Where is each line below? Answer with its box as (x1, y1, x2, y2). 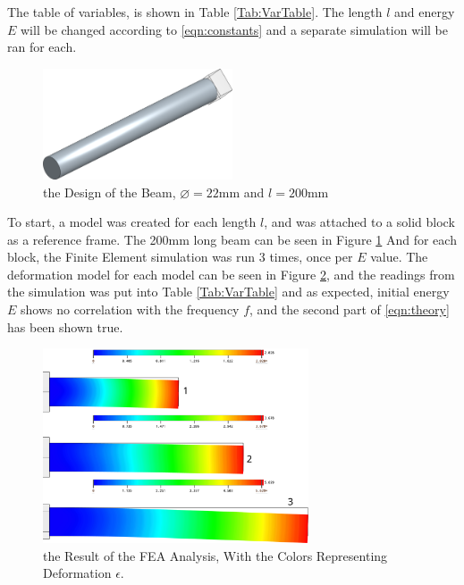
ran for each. (7, 38, 77, 56)
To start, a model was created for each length (7, 213, 257, 231)
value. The (370, 247, 428, 266)
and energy (394, 3, 455, 21)
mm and (218, 182, 265, 201)
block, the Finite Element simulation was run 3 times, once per (7, 247, 353, 266)
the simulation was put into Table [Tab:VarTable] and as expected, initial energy (7, 282, 450, 301)
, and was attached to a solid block (264, 213, 455, 231)
